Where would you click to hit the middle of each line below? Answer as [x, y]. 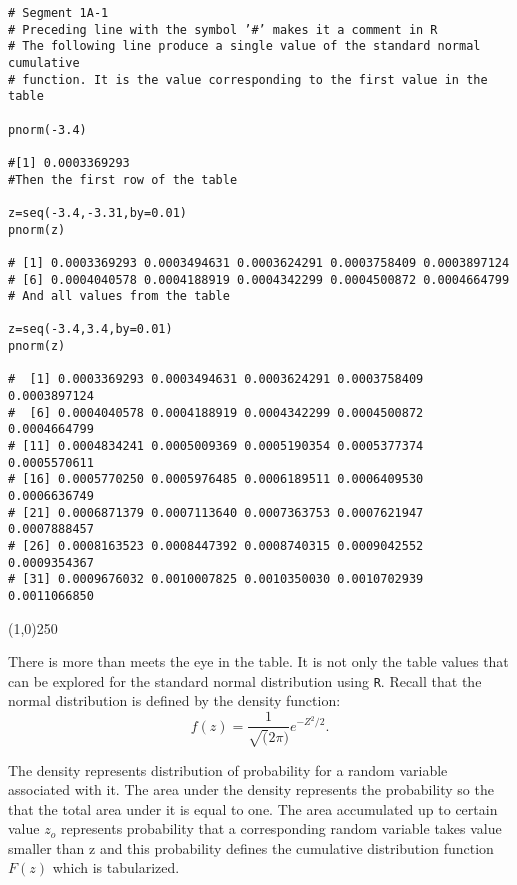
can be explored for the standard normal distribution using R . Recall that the [245, 680]
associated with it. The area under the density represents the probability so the [251, 789]
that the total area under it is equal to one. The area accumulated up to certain [253, 808]
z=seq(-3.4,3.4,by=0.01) [90, 329]
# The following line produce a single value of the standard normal [244, 46]
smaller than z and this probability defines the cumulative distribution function [251, 847]
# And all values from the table [119, 296]
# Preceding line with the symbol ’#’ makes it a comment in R [223, 29]
